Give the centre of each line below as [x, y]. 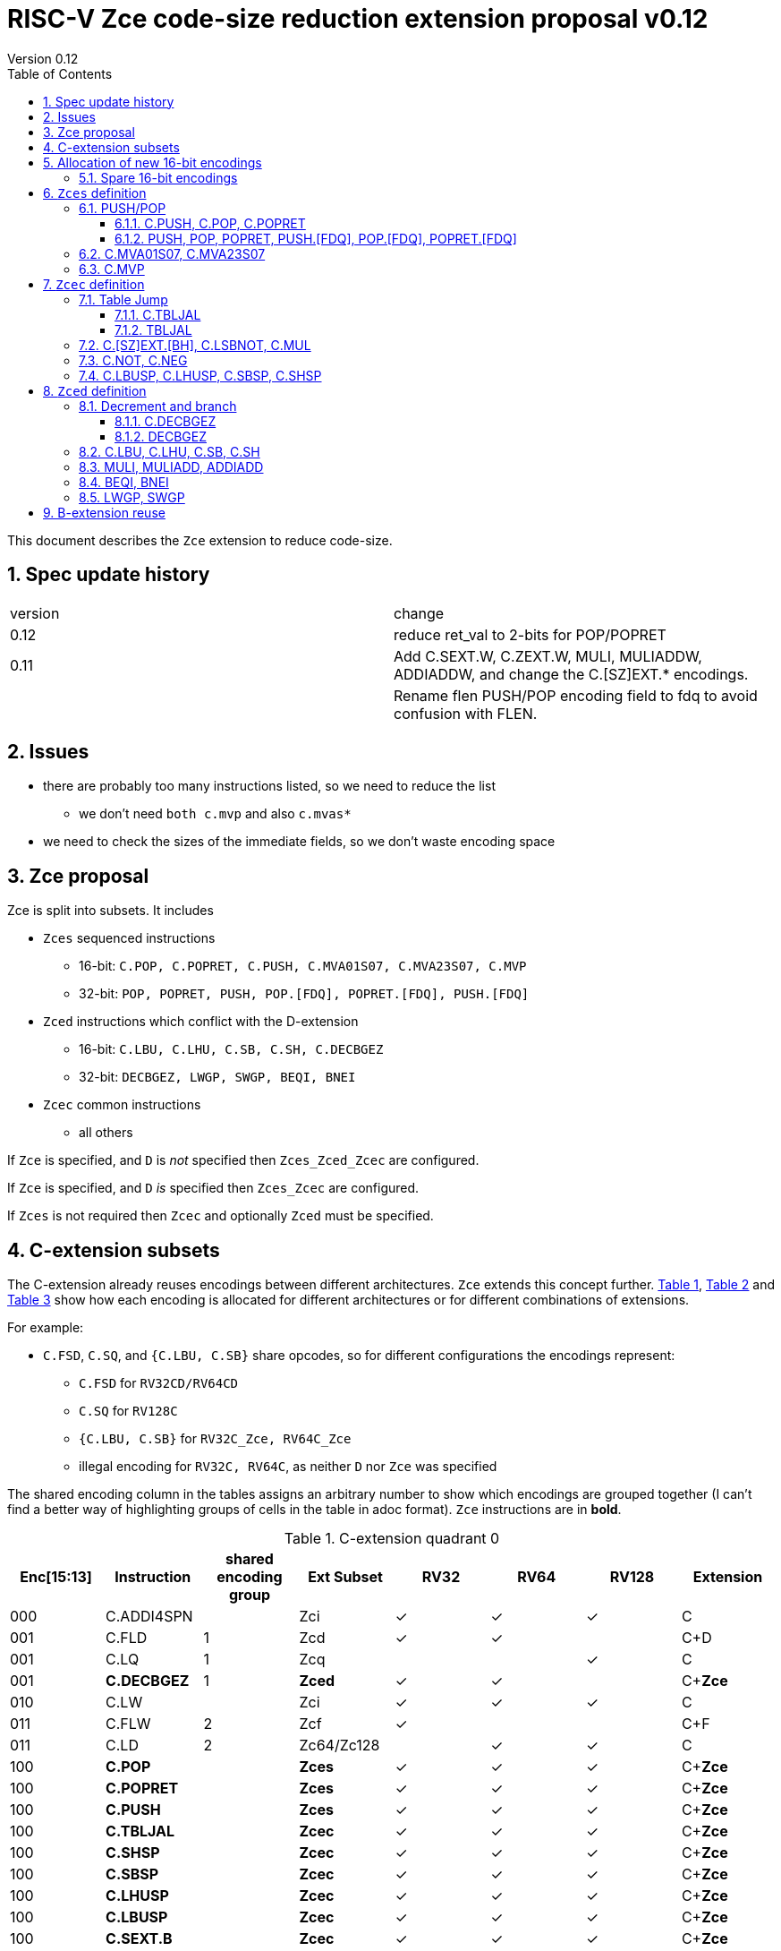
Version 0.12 [43, 58]
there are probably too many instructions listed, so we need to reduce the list [269, 786]
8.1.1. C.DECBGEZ [166, 421]
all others [106, 1133]
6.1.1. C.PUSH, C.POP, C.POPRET [210, 223]
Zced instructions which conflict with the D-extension [201, 1022]
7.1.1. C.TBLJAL [158, 314]
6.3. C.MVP [112, 269]
